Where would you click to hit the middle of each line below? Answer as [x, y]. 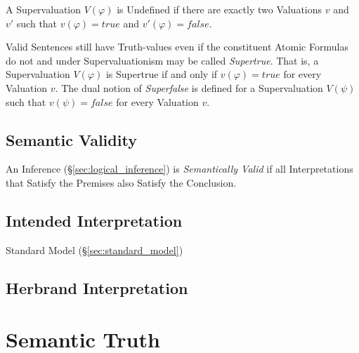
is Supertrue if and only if [162, 74]
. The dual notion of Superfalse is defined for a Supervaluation [189, 87]
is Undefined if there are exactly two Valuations [220, 9]
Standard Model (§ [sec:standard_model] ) [94, 249]
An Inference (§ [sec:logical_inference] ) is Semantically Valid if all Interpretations [179, 169]
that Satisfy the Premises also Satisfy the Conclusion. [121, 182]
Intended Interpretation [94, 220]
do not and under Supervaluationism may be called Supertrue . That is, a [162, 60]
